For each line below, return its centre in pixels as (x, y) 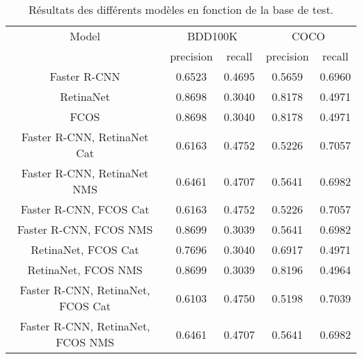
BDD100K (212, 36)
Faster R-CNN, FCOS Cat (85, 209)
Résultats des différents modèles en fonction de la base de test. (181, 9)
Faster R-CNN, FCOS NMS (85, 229)
